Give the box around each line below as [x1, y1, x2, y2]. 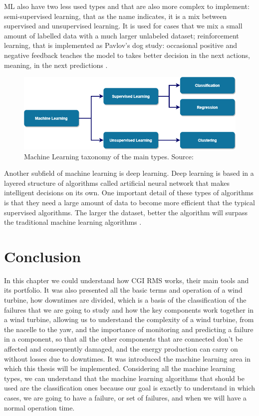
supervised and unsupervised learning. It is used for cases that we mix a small [4, 20, 243, 31]
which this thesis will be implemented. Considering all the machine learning [4, 363, 236, 374]
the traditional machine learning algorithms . [4, 217, 142, 227]
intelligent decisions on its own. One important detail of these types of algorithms [4, 187, 254, 198]
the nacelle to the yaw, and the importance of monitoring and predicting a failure [4, 324, 254, 334]
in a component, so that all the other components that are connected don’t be [4, 334, 243, 344]
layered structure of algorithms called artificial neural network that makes [4, 177, 230, 188]
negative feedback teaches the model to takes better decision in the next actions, [4, 49, 251, 60]
